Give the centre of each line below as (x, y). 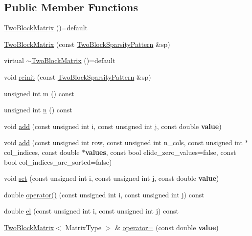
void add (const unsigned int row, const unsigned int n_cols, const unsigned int (123, 142)
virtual (14, 60)
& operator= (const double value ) (167, 227)
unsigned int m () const (39, 93)
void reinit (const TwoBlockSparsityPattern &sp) (78, 76)
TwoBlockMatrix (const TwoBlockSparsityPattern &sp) (87, 44)
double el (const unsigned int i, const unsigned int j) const (92, 211)
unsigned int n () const (38, 110)
